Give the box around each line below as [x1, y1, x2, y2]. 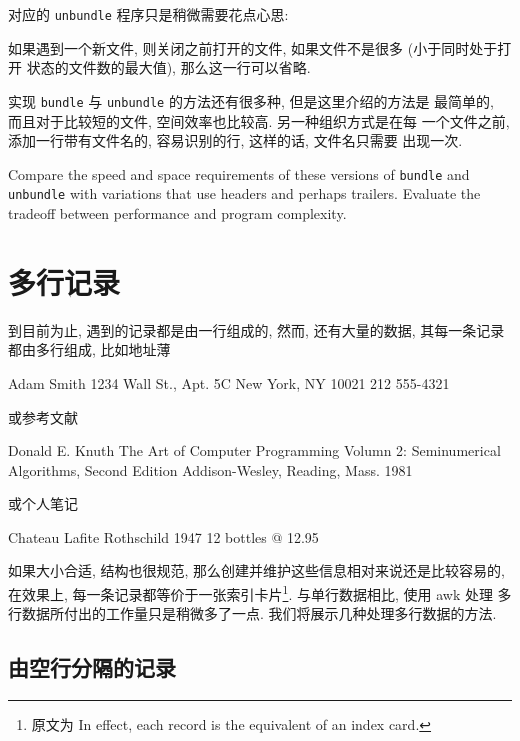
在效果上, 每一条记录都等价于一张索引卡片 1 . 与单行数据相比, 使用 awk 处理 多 [8, 581, 512, 604]
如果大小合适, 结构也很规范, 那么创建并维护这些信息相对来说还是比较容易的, [8, 560, 505, 581]
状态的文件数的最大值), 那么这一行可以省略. [26, 57, 311, 78]
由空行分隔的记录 [8, 652, 176, 683]
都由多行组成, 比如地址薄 [8, 339, 171, 360]
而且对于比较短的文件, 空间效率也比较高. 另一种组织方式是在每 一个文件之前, [8, 110, 510, 131]
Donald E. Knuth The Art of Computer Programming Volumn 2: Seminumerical [8, 440, 501, 461]
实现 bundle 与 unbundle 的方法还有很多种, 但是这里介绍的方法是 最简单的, [8, 90, 495, 111]
